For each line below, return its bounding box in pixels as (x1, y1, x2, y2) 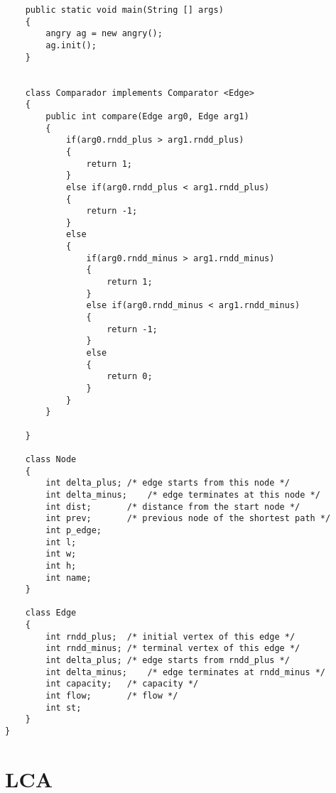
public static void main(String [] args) (25, 5, 224, 15)
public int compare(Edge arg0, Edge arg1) (45, 111, 249, 121)
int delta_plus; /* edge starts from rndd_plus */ (45, 655, 290, 666)
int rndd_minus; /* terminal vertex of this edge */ (45, 643, 300, 654)
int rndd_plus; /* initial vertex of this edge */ (45, 631, 296, 642)
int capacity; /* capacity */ (45, 679, 199, 689)
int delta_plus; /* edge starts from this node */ (45, 478, 290, 488)
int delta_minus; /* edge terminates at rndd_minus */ (45, 667, 326, 677)
